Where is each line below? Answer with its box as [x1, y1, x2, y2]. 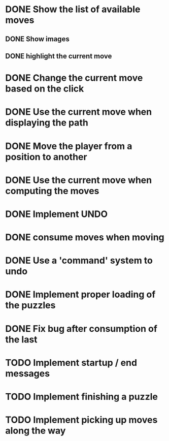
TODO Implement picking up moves [5, 414, 158, 426]
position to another [5, 151, 87, 163]
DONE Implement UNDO [5, 208, 108, 219]
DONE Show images [5, 35, 70, 43]
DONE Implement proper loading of [5, 289, 156, 300]
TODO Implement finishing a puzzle [5, 391, 158, 402]
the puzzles [5, 300, 56, 311]
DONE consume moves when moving [5, 232, 165, 243]
